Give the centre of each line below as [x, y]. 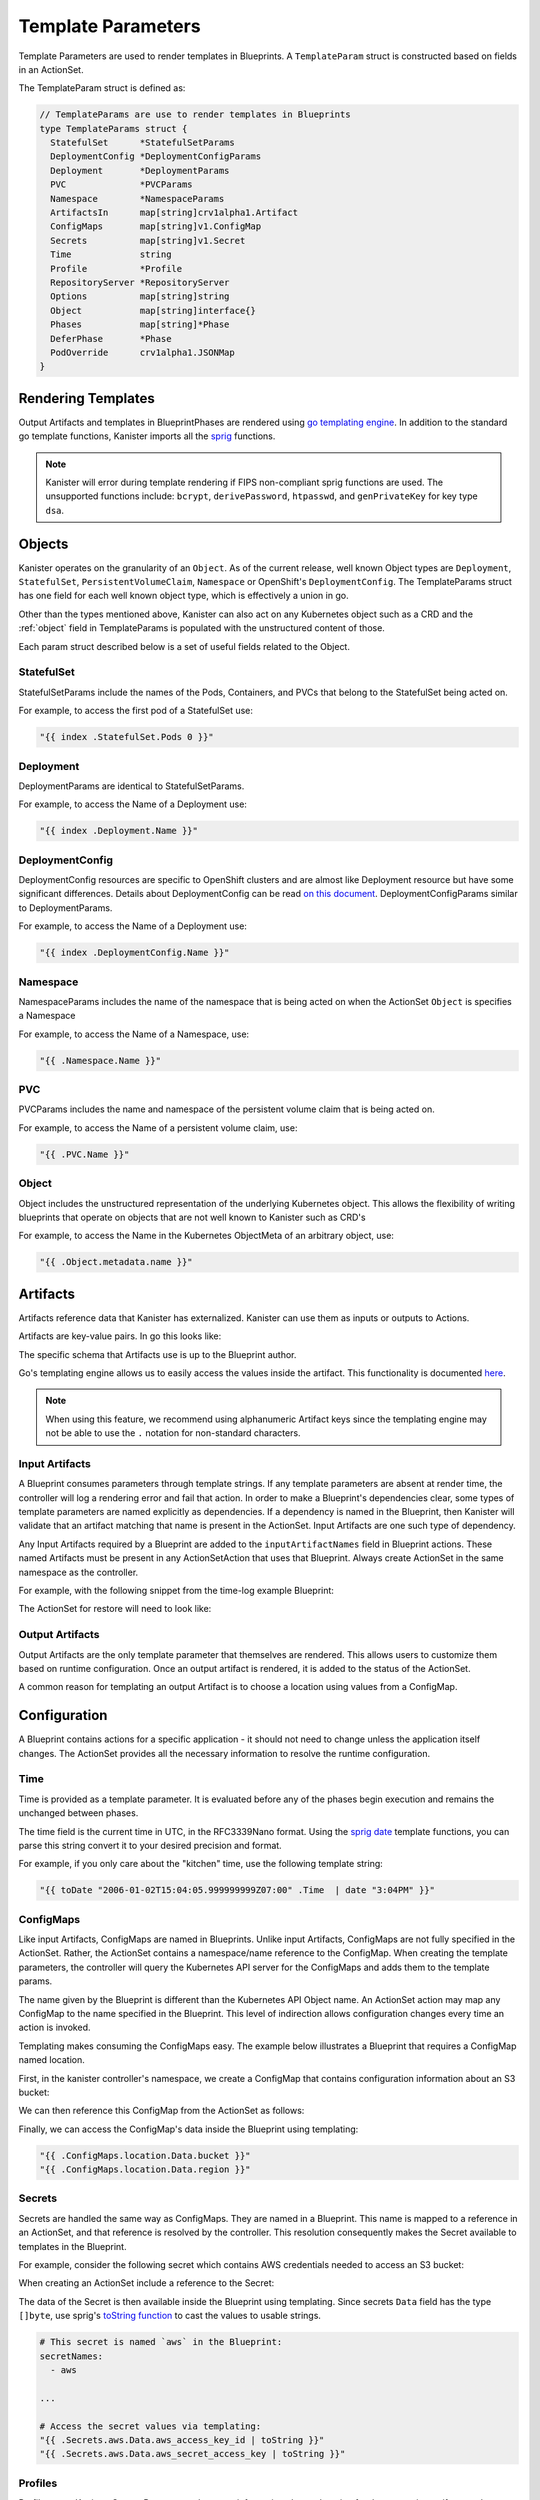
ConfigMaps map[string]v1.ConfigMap [156, 226]
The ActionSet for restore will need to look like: [115, 1609]
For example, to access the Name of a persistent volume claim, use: [158, 1127]
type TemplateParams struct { [113, 128]
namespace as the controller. [78, 1572]
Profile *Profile [116, 268]
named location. [51, 2060]
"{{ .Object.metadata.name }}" [116, 1262]
